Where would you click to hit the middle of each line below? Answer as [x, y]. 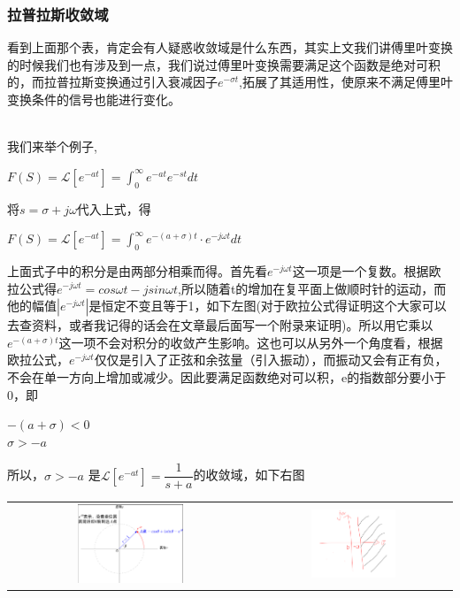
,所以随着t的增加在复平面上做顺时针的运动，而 [312, 288]
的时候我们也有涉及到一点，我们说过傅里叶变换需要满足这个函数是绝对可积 [224, 64]
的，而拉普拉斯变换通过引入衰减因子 [112, 82]
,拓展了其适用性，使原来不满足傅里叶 [346, 82]
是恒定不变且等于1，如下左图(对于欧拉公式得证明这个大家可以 [268, 306]
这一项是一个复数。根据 [360, 270]
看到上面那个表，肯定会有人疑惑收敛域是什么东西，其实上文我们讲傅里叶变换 [230, 47]
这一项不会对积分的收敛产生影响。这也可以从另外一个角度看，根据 [251, 342]
